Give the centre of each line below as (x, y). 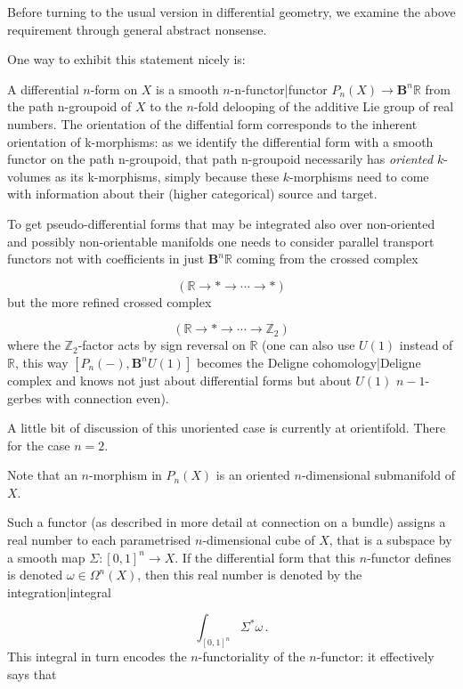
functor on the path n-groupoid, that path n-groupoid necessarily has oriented (220, 159)
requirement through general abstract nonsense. (137, 29)
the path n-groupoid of (69, 106)
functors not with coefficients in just (106, 259)
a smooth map (46, 557)
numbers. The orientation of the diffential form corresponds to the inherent (212, 123)
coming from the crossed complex (327, 259)
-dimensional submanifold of (378, 475)
